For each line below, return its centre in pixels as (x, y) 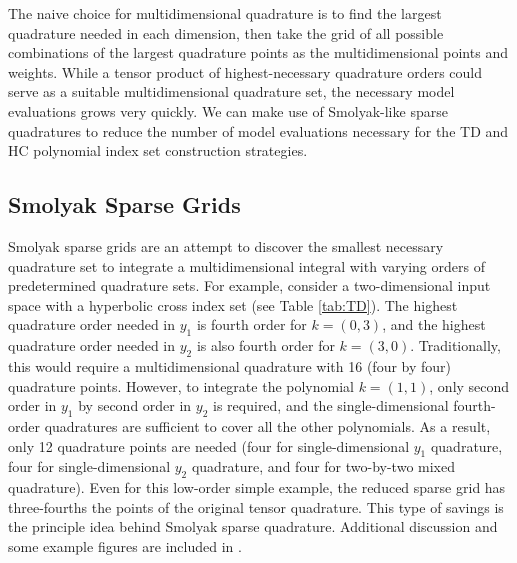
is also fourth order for (265, 345)
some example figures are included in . (125, 545)
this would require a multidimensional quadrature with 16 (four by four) (230, 365)
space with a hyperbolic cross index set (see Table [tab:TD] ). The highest (233, 304)
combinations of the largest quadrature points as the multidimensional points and (258, 52)
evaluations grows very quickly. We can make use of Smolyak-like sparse (228, 110)
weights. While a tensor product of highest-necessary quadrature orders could (245, 71)
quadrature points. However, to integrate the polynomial (181, 385)
